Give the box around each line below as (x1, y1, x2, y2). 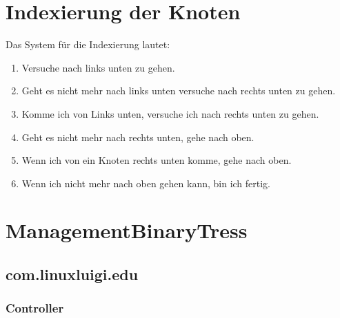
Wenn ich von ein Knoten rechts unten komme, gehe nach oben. (21, 153, 292, 167)
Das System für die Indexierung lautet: (6, 37, 170, 52)
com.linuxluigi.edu (6, 264, 139, 285)
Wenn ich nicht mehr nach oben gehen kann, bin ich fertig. (21, 176, 271, 190)
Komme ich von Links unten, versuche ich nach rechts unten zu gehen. (21, 106, 319, 120)
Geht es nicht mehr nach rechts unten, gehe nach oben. (21, 129, 254, 144)
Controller (6, 299, 64, 317)
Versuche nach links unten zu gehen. (21, 60, 175, 74)
